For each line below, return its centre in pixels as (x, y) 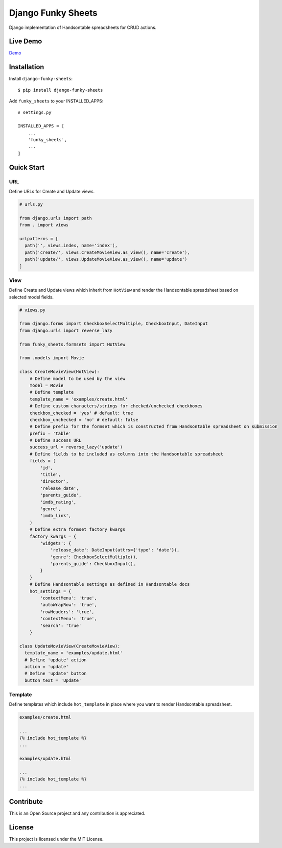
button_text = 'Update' (53, 680)
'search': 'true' (61, 625)
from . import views (44, 225)
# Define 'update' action (56, 660)
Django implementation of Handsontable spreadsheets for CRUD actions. (83, 27)
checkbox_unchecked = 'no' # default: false (84, 420)
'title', (50, 475)
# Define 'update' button (56, 673)
